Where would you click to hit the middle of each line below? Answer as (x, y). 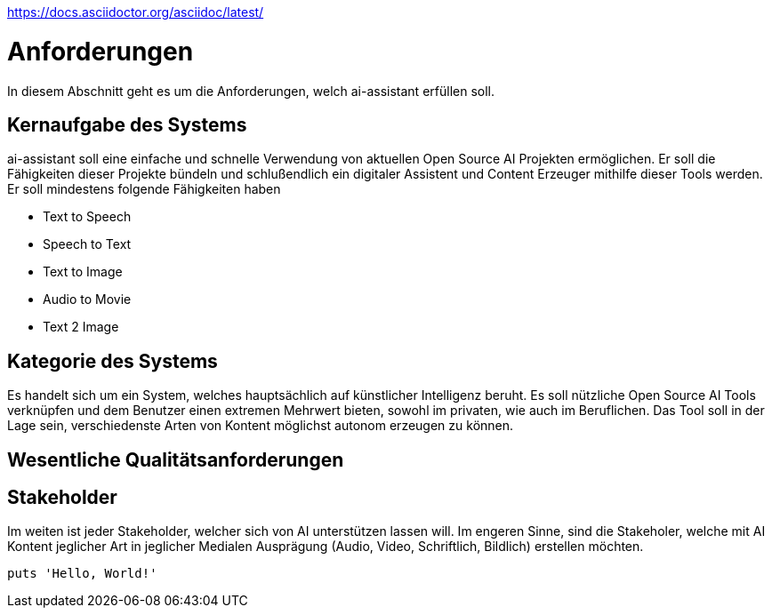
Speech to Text (87, 244)
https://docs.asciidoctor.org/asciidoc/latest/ (136, 12)
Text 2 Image (81, 327)
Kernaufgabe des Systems (127, 124)
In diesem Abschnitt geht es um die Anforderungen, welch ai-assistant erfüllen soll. (251, 91)
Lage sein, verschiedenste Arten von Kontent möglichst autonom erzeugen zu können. (261, 426)
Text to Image (83, 272)
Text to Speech (87, 217)
